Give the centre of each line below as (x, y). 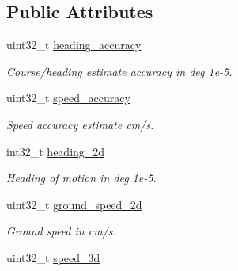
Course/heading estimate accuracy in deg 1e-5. (119, 71)
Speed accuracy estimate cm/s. (80, 124)
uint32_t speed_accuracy (68, 98)
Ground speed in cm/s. (61, 231)
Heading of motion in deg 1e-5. (81, 178)
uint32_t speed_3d (53, 257)
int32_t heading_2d (56, 151)
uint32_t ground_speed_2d (74, 204)
